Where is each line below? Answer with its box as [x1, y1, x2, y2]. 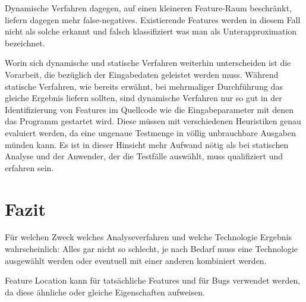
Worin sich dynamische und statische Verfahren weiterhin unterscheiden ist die [5, 56, 291, 69]
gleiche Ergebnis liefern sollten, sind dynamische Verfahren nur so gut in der [5, 92, 282, 104]
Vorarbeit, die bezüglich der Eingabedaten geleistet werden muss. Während [5, 68, 279, 80]
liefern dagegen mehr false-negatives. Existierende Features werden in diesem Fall [5, 13, 301, 26]
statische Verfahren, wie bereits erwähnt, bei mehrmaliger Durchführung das [5, 80, 283, 92]
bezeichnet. [5, 36, 45, 49]
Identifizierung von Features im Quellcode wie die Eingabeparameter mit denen [5, 103, 294, 115]
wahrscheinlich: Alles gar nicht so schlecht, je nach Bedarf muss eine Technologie [5, 243, 298, 255]
